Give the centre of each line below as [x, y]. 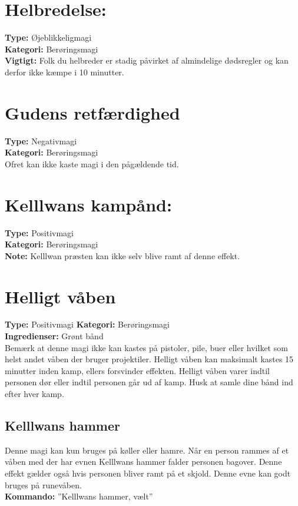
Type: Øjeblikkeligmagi [48, 37]
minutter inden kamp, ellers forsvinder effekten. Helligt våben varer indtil [137, 370]
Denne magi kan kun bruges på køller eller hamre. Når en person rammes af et [147, 450]
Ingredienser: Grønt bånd [54, 336]
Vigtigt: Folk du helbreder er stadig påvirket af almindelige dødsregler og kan [147, 60]
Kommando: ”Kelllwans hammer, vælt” [79, 496]
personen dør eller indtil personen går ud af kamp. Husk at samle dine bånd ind [149, 382]
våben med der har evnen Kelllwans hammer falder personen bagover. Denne [143, 462]
